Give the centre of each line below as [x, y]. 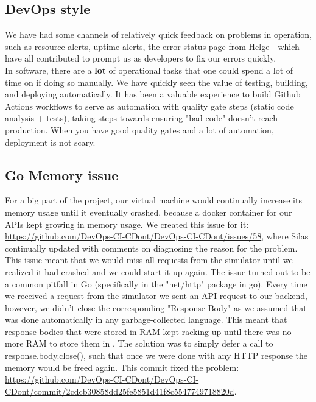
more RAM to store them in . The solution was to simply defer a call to [139, 343]
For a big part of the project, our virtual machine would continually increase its [153, 200]
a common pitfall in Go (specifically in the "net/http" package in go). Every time [156, 284]
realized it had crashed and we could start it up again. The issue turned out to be [158, 271]
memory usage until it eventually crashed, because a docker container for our [149, 212]
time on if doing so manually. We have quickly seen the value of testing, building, [156, 82]
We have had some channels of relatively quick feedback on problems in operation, [158, 34]
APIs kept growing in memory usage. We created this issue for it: [127, 224]
